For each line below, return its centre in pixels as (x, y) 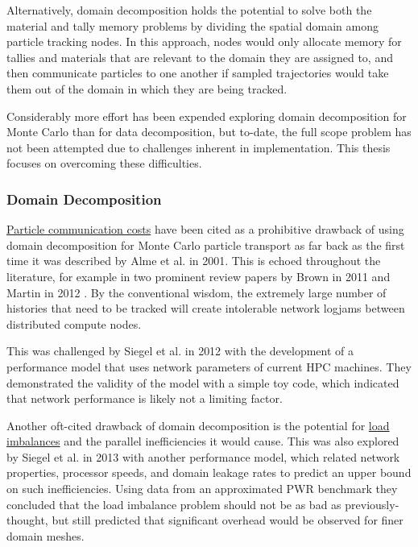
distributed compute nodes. (74, 323)
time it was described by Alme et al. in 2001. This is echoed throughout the (194, 261)
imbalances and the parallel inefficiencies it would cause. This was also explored (203, 441)
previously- (372, 504)
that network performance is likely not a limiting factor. (145, 398)
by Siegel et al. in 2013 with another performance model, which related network (203, 456)
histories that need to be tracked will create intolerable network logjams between (206, 308)
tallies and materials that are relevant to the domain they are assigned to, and (200, 57)
